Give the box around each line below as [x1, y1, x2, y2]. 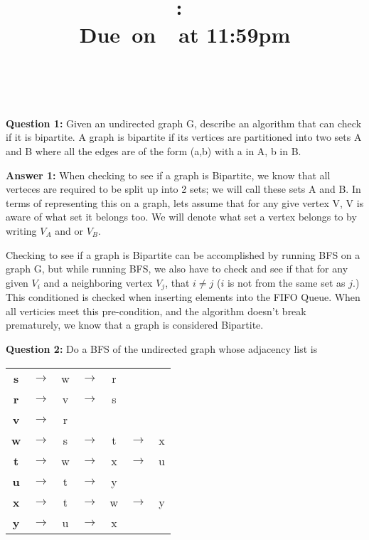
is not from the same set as [227, 275, 346, 290]
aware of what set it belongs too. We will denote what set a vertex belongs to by [6, 209, 357, 224]
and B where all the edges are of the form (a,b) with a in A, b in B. [6, 143, 301, 158]
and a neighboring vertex [43, 275, 153, 290]
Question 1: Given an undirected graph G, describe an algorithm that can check [6, 115, 362, 130]
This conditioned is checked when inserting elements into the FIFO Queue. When [6, 290, 360, 305]
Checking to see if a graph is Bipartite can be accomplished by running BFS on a [6, 247, 360, 262]
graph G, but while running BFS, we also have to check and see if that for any [6, 261, 348, 276]
